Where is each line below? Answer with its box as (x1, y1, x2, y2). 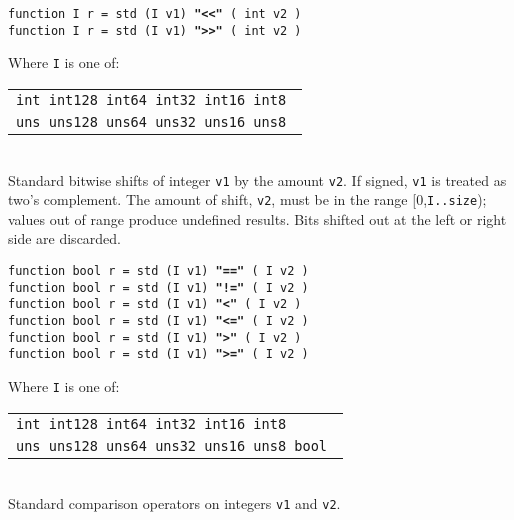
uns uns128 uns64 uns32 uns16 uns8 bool (16, 437, 327, 454)
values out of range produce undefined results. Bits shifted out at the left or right (8, 208, 507, 229)
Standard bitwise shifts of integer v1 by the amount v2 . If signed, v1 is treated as (8, 169, 507, 190)
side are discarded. (8, 228, 122, 249)
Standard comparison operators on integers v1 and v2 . (8, 493, 341, 514)
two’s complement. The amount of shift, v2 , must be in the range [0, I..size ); (8, 189, 487, 210)
